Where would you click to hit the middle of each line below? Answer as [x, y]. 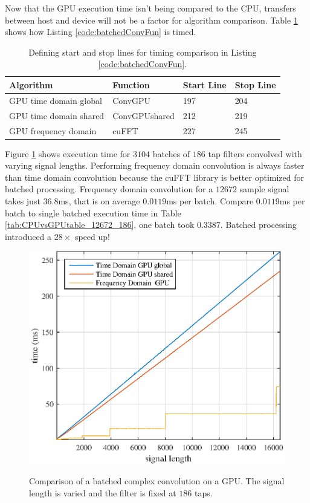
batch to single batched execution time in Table [93, 213]
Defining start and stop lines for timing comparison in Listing [143, 52]
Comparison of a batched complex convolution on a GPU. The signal [157, 481]
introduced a [28, 236]
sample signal [264, 189]
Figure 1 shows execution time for [68, 153]
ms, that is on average [99, 200]
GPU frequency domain [53, 130]
